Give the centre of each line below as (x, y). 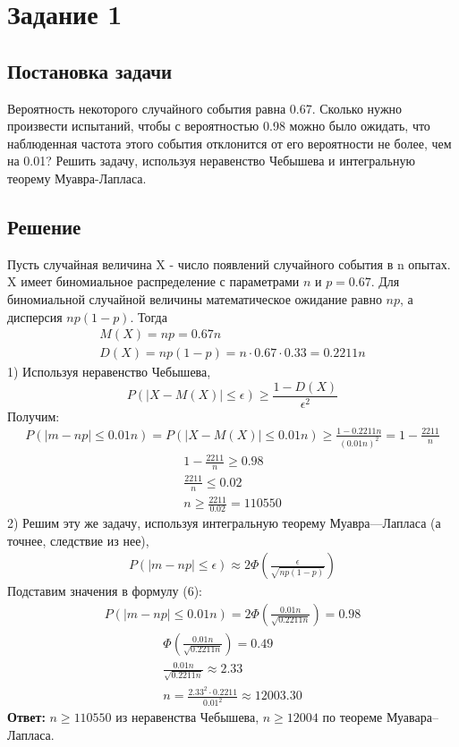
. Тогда (149, 316)
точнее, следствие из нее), (78, 540)
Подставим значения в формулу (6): (105, 591)
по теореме (353, 717)
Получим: (34, 416)
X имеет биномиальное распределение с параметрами (153, 281)
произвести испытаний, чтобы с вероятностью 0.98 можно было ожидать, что (219, 126)
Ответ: (26, 717)
